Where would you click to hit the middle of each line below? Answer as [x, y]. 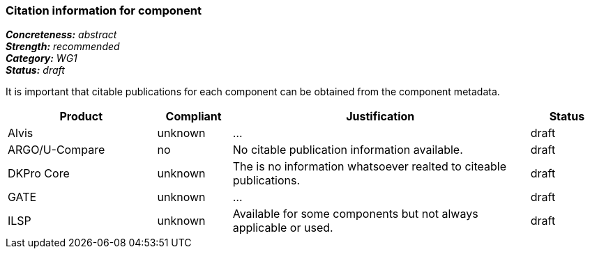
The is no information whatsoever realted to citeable [370, 167]
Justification [380, 117]
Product [81, 117]
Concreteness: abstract [61, 35]
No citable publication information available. [348, 150]
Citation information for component [104, 10]
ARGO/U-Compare [56, 150]
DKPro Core [39, 174]
